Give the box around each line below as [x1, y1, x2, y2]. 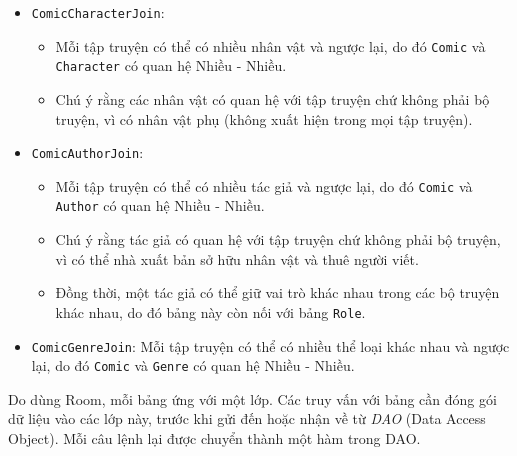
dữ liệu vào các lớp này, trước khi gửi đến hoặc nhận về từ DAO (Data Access [8, 408, 486, 429]
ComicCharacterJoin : [31, 2, 165, 22]
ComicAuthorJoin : [31, 142, 144, 163]
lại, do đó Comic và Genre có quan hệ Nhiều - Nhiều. [31, 355, 355, 376]
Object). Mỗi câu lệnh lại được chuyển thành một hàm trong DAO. [8, 428, 421, 449]
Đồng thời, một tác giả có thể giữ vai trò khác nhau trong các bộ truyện [55, 282, 500, 303]
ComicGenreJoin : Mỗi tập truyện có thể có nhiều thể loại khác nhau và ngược [31, 335, 510, 356]
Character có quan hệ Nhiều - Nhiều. [55, 55, 287, 76]
